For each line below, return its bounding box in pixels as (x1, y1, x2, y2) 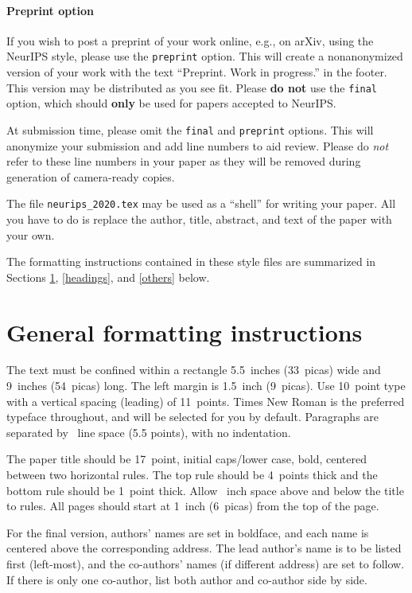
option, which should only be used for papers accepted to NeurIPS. (6, 95, 336, 111)
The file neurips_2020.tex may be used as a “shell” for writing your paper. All (6, 195, 396, 212)
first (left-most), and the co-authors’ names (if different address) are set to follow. (6, 556, 405, 572)
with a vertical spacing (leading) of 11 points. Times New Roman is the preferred (6, 392, 405, 409)
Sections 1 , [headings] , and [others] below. (6, 268, 210, 285)
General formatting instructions (6, 315, 363, 348)
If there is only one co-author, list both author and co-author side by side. (6, 571, 367, 587)
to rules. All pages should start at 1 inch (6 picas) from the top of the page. (6, 497, 379, 514)
